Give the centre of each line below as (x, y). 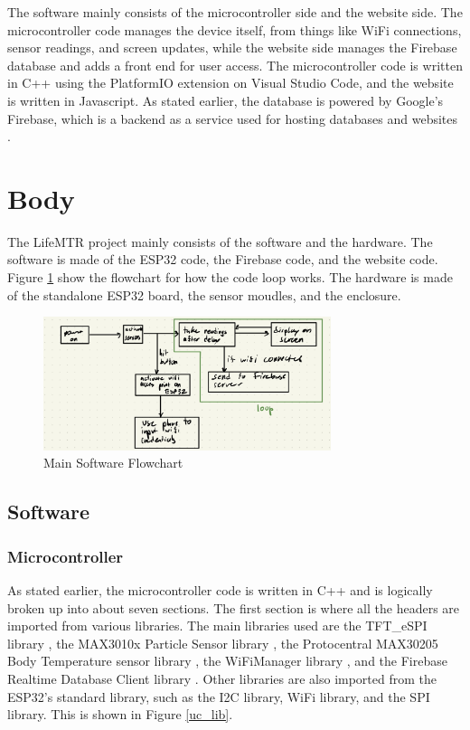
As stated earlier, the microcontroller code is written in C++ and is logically (220, 589)
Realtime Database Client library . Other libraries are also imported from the (222, 678)
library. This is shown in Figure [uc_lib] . (120, 714)
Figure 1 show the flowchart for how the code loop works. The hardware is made (230, 277)
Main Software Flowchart (113, 463)
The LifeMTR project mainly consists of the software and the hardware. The (220, 241)
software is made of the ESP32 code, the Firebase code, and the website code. (223, 259)
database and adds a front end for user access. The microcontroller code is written (235, 65)
